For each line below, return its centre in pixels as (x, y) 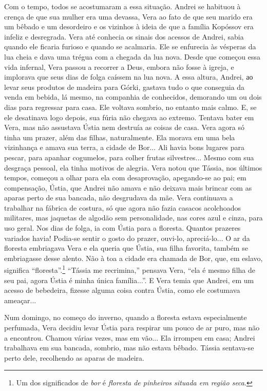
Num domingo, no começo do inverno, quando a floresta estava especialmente (126, 317)
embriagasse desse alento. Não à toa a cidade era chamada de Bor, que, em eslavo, (133, 258)
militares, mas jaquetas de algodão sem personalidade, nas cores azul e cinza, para (133, 218)
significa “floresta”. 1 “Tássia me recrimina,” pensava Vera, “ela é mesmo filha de (130, 269)
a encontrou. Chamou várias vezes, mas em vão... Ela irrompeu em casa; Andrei (130, 337)
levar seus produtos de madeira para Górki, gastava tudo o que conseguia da (125, 87)
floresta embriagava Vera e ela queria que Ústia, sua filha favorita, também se (126, 248)
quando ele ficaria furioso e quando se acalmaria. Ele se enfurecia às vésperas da (130, 46)
